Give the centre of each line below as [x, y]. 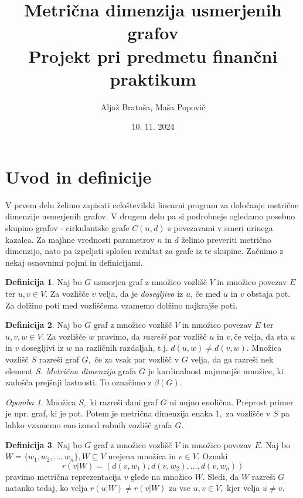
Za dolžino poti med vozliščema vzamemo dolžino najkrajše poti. [122, 305]
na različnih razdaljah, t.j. [121, 348]
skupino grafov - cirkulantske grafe [67, 228]
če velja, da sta [261, 336]
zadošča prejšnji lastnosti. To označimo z [79, 382]
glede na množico [161, 476]
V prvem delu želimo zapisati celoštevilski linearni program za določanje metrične [152, 204]
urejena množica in [142, 456]
